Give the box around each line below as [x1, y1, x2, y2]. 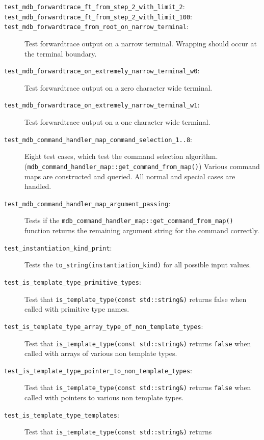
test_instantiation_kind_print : [4, 242, 112, 253]
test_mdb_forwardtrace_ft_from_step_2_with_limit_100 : [4, 11, 193, 21]
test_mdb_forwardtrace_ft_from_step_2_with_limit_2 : [4, 1, 185, 11]
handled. [24, 181, 51, 191]
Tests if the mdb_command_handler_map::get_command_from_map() [24, 215, 233, 226]
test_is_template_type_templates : [4, 409, 119, 420]
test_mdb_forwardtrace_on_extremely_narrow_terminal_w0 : [4, 65, 200, 76]
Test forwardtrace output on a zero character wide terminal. [24, 82, 213, 93]
